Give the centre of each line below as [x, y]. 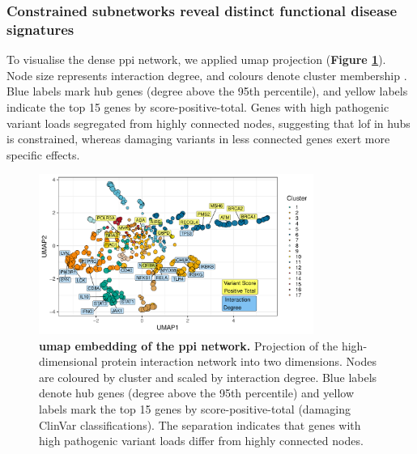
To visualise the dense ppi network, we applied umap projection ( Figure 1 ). [196, 59]
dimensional [68, 361]
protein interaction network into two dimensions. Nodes [239, 361]
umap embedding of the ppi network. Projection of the [189, 345]
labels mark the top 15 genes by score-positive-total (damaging [195, 409]
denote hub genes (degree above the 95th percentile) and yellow [197, 393]
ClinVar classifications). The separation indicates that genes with [200, 424]
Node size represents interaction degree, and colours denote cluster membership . [207, 75]
